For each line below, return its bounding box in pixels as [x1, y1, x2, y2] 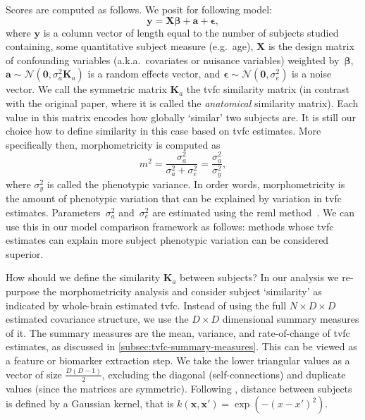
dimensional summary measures [222, 311, 359, 326]
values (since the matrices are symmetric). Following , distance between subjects [6, 381, 352, 395]
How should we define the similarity [6, 270, 161, 285]
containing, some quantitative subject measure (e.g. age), [6, 39, 254, 54]
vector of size [6, 366, 62, 381]
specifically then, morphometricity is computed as [6, 137, 221, 152]
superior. [6, 246, 44, 261]
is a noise [292, 66, 332, 81]
